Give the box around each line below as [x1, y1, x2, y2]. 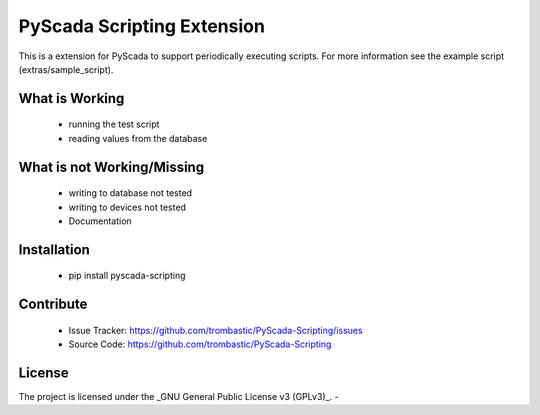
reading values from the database [68, 132, 208, 144]
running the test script [68, 118, 160, 130]
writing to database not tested [68, 187, 193, 199]
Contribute [18, 296, 88, 313]
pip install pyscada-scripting [68, 270, 186, 282]
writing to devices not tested [68, 201, 187, 213]
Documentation [68, 215, 132, 227]
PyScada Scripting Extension [18, 15, 265, 37]
